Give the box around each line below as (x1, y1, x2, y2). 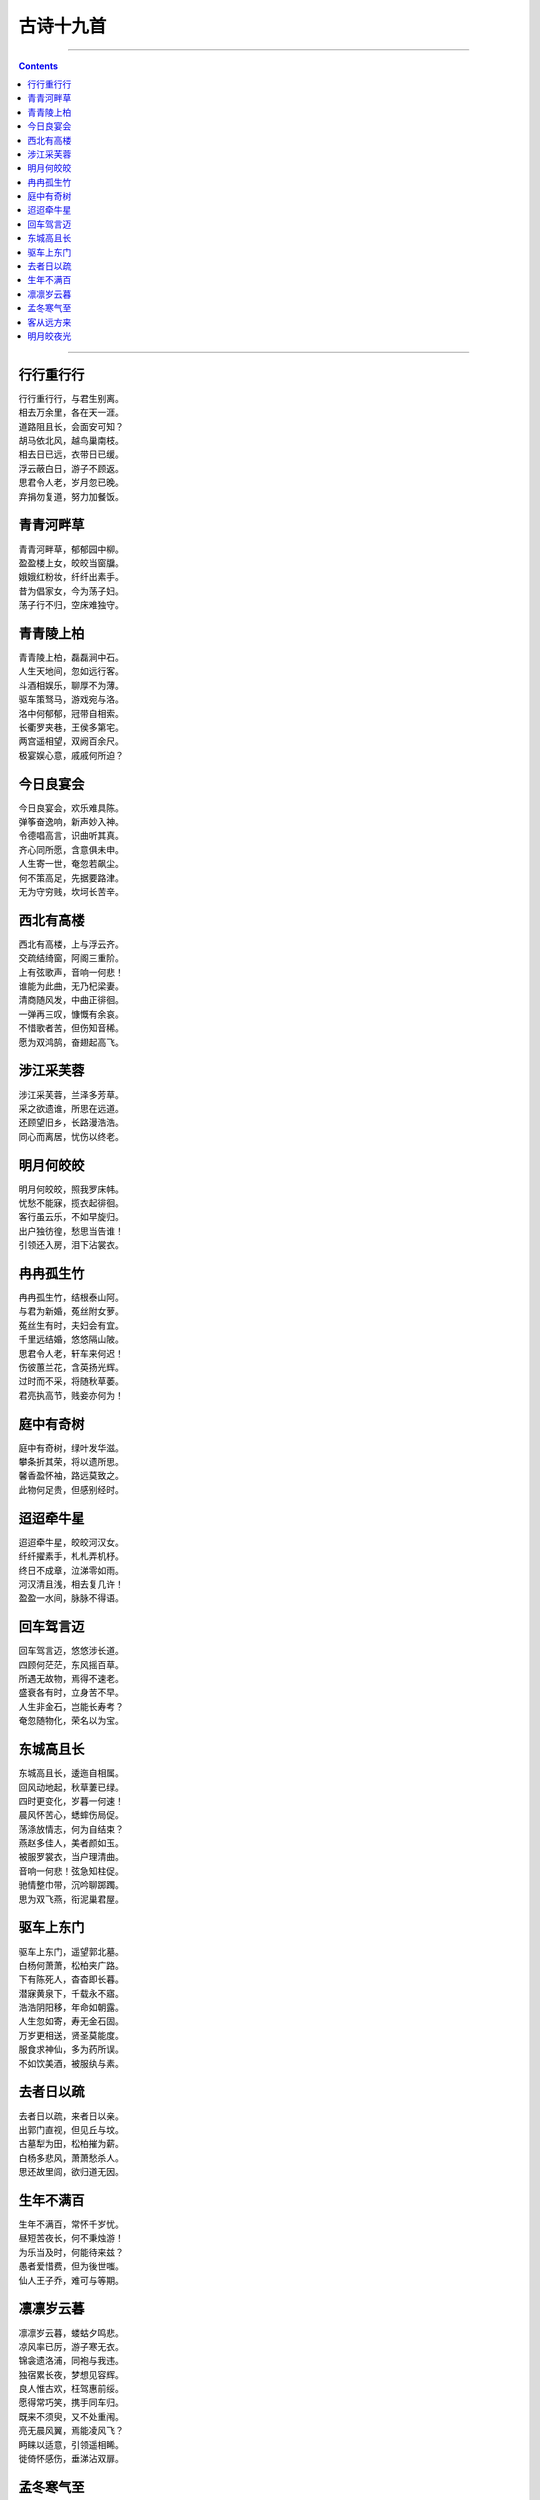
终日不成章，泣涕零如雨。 (18, 1564, 124, 1576)
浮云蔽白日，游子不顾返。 (18, 462, 124, 474)
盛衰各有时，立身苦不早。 (18, 1686, 124, 1699)
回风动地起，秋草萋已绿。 (18, 1781, 124, 1793)
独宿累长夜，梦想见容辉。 (18, 2368, 124, 2380)
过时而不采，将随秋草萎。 (18, 1375, 124, 1387)
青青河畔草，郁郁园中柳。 (18, 543, 124, 555)
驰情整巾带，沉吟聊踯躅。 (18, 1879, 124, 1891)
